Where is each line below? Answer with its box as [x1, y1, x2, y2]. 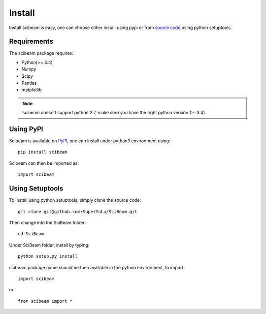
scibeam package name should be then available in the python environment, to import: [9, 264, 185, 270]
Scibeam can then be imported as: [9, 160, 79, 166]
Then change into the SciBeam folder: [9, 220, 86, 225]
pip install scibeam [18, 149, 67, 155]
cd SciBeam [18, 231, 44, 237]
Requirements [9, 37, 54, 46]
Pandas [21, 80, 37, 86]
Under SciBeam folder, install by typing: [9, 242, 90, 248]
